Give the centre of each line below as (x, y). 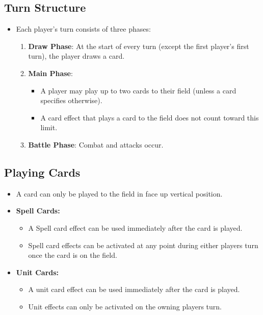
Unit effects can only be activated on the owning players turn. (125, 306)
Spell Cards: (38, 211)
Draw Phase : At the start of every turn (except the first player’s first (139, 46)
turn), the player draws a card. (76, 56)
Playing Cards (42, 172)
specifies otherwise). (71, 100)
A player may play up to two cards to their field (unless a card (138, 90)
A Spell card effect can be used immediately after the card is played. (135, 227)
